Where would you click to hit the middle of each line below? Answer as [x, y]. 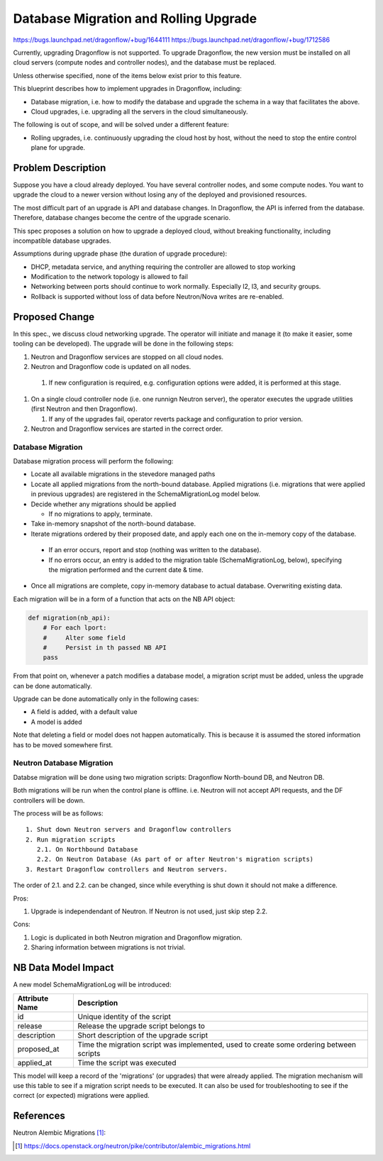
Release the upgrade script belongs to [141, 1025]
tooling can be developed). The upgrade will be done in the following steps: [123, 343]
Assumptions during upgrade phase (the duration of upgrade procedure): [120, 254]
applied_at [35, 1062]
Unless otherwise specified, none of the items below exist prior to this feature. [127, 75]
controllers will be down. [49, 800]
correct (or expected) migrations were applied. [81, 1096]
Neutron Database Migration [63, 763]
